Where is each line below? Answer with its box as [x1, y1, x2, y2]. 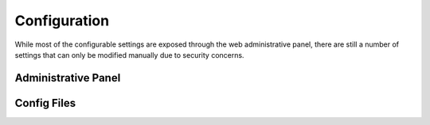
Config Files [14, 96, 76, 110]
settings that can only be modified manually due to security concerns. [14, 50, 244, 59]
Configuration [14, 12, 110, 29]
